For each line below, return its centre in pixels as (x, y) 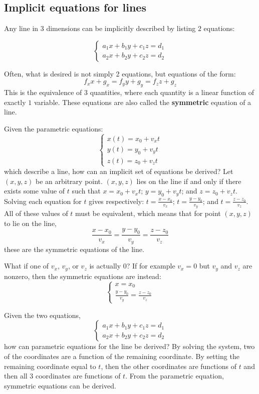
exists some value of (35, 191)
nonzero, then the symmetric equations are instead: (83, 276)
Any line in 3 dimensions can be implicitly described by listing (100, 28)
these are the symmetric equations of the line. (74, 249)
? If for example (151, 266)
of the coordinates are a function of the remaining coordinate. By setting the (122, 356)
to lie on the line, (30, 223)
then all (16, 376)
